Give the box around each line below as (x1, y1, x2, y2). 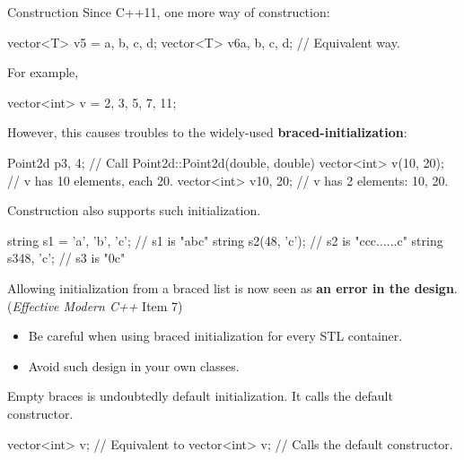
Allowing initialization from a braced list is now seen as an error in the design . (7, 278, 458, 297)
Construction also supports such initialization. (7, 201, 261, 220)
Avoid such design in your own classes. (28, 356, 240, 375)
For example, (7, 63, 79, 82)
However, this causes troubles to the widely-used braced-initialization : (7, 123, 407, 142)
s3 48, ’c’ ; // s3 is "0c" (7, 248, 126, 267)
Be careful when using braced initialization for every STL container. (28, 326, 403, 345)
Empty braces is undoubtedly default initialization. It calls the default (7, 386, 393, 405)
